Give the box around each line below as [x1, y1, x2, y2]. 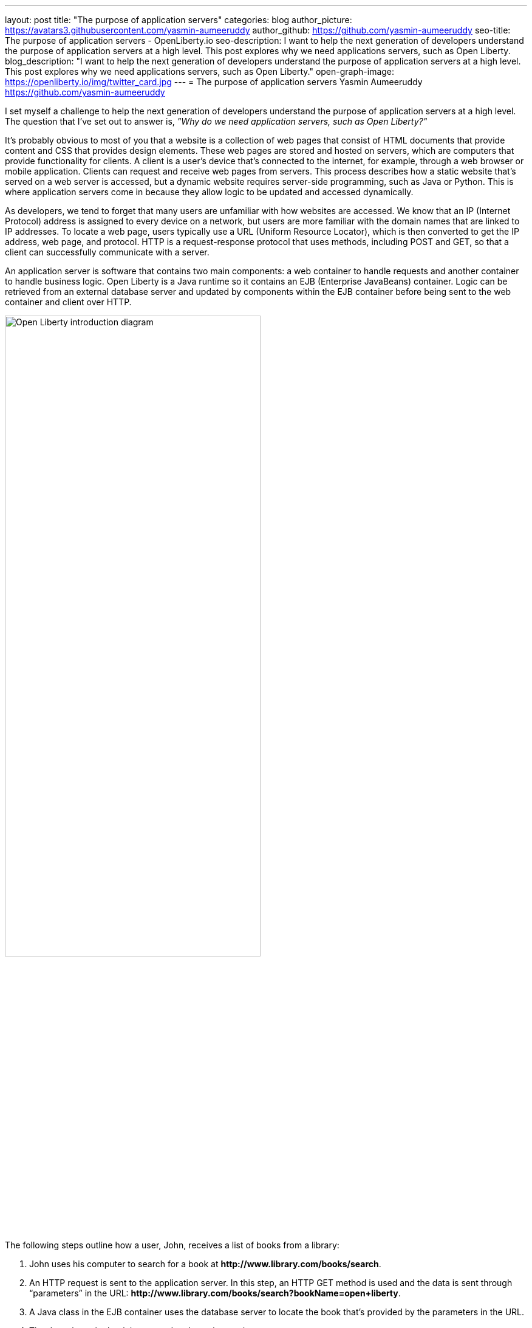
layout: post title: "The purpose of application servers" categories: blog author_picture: [5, 15, 352, 25]
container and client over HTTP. [5, 297, 132, 307]
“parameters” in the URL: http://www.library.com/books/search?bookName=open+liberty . [29, 1288, 401, 1299]
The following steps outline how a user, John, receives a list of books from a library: [5, 1240, 339, 1251]
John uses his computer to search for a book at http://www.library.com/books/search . [29, 1259, 381, 1270]
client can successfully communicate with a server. [5, 247, 210, 257]
